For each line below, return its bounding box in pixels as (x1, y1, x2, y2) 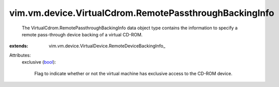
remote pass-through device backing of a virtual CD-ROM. (22, 31, 143, 37)
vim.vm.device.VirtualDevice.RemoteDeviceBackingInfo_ (49, 43, 165, 49)
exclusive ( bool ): (22, 59, 56, 65)
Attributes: (9, 52, 31, 58)
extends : (9, 43, 29, 49)
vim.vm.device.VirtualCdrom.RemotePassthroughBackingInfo (9, 7, 274, 18)
